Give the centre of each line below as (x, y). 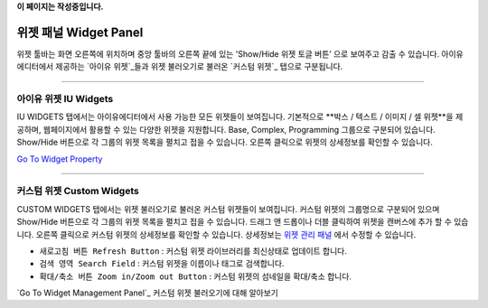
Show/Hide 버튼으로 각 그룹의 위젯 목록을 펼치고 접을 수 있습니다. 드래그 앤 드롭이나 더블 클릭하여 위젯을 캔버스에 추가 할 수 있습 (243, 222)
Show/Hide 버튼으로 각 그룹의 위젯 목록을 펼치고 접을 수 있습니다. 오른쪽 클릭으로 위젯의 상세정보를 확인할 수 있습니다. (225, 142)
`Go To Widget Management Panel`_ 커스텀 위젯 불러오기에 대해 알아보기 (148, 293)
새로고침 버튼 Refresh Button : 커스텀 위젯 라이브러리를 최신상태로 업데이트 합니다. (193, 251)
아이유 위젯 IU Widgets (65, 99)
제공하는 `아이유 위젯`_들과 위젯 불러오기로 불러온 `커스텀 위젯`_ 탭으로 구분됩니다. (199, 67)
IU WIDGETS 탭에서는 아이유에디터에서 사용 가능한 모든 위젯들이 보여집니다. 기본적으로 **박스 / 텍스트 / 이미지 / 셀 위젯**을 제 (240, 117)
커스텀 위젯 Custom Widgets (78, 191)
